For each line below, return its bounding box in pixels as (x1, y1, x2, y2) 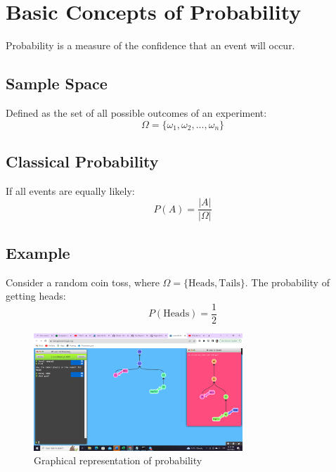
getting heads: (6, 288, 66, 303)
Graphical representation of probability (34, 453, 202, 468)
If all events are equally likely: (6, 183, 135, 198)
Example (6, 241, 70, 263)
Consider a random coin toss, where (6, 274, 160, 289)
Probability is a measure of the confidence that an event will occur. (6, 38, 295, 53)
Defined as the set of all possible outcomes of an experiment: (6, 105, 267, 120)
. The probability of (245, 274, 330, 289)
